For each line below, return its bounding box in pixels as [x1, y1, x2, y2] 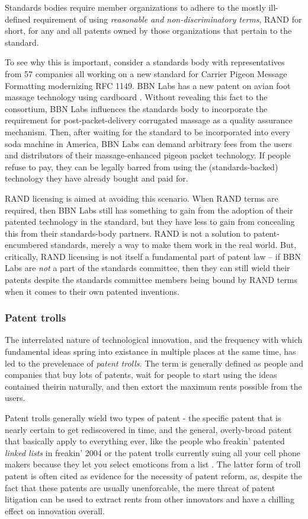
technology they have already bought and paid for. [5, 172, 188, 184]
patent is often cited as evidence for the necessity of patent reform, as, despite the [5, 470, 302, 482]
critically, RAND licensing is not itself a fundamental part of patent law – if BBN [5, 250, 301, 262]
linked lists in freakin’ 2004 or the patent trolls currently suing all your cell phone [5, 446, 300, 458]
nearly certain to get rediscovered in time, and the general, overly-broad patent [5, 423, 292, 435]
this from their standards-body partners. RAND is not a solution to [5, 227, 251, 239]
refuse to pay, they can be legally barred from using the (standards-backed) [5, 160, 278, 173]
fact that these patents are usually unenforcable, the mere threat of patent [5, 481, 275, 493]
